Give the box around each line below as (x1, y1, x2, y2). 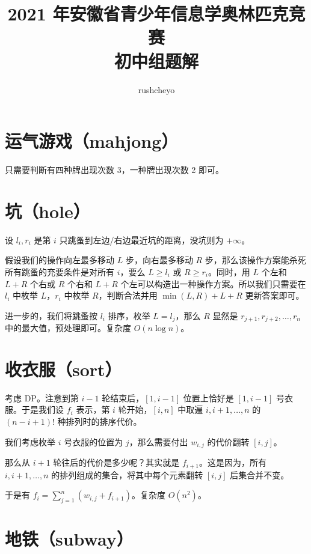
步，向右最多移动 (125, 254, 193, 266)
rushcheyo (138, 83, 175, 96)
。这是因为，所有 (199, 456, 266, 469)
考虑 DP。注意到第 (5, 391, 79, 404)
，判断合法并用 (98, 289, 158, 302)
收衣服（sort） (5, 356, 122, 381)
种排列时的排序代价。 (57, 415, 142, 428)
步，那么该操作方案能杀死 (205, 254, 306, 266)
